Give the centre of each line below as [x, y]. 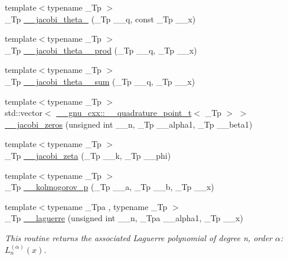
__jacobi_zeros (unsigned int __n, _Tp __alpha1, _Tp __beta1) [129, 124]
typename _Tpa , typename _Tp [107, 206]
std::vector [24, 113]
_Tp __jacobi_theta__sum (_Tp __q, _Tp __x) [100, 81]
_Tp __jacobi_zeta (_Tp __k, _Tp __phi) [88, 155]
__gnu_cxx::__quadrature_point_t [124, 113]
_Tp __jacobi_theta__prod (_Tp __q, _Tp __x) [101, 50]
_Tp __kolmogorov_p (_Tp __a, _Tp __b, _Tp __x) [109, 187]
